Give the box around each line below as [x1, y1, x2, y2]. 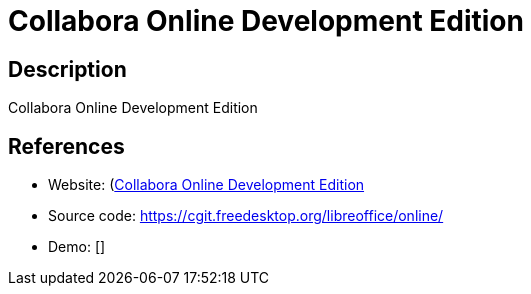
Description [8, 56, 127, 82]
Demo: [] [48, 238, 106, 256]
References [8, 133, 125, 159]
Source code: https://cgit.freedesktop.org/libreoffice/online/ [48, 207, 444, 225]
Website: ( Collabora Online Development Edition [48, 176, 365, 194]
